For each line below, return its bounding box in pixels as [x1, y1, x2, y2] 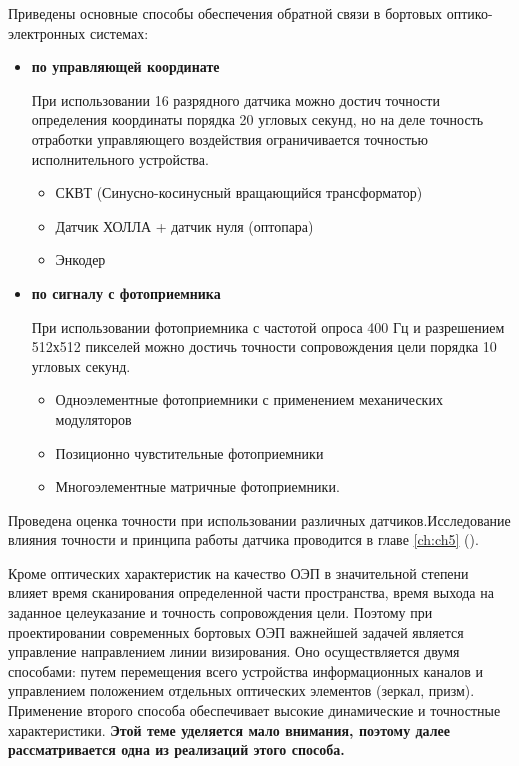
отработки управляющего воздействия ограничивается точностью [31, 128, 428, 149]
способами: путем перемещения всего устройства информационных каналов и [8, 660, 483, 681]
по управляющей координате [31, 56, 220, 77]
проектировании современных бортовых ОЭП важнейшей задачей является [8, 621, 464, 642]
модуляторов [55, 408, 132, 429]
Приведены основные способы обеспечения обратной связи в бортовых [8, 3, 443, 23]
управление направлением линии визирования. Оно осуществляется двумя [8, 641, 460, 662]
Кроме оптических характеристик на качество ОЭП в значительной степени [8, 562, 469, 583]
